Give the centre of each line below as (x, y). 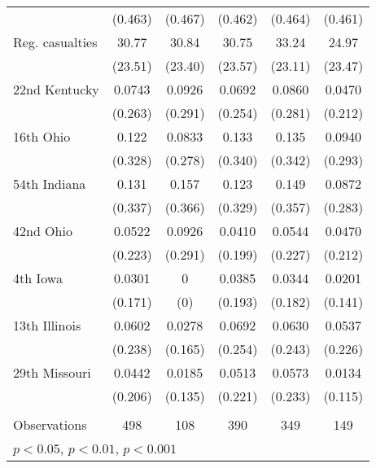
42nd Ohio (43, 231)
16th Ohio (42, 136)
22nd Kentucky (56, 89)
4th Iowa (38, 278)
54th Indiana (50, 184)
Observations (50, 424)
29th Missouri (52, 372)
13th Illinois (47, 325)
